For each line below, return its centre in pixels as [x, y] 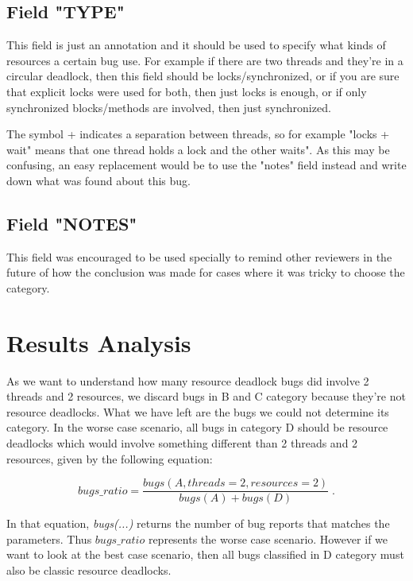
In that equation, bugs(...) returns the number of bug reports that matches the [198, 523]
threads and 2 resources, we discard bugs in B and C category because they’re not [206, 396]
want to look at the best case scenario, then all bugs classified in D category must [205, 554]
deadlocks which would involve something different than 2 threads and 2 [182, 443]
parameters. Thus [49, 538]
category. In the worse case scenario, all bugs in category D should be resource [197, 427]
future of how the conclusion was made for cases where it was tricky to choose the [206, 272]
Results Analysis [99, 342]
